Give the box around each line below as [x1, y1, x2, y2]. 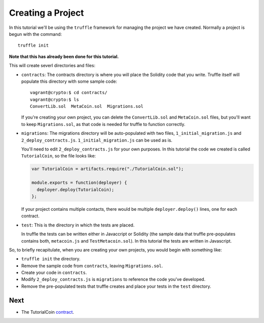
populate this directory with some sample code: [21, 78, 117, 84]
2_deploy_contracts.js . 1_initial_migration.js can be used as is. [21, 137, 173, 143]
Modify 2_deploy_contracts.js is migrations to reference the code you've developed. [21, 276, 205, 282]
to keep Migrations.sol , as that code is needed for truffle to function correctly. [21, 121, 186, 127]
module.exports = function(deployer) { [31, 180, 127, 186]
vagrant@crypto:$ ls [30, 97, 79, 102]
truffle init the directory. [21, 256, 81, 262]
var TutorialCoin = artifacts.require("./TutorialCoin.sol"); [31, 166, 184, 172]
